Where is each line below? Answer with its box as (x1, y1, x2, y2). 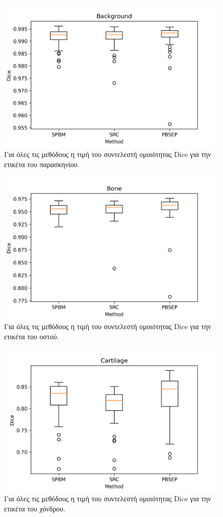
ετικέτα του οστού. (4, 331, 59, 341)
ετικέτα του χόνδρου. (4, 503, 65, 513)
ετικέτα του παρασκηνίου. (4, 158, 80, 169)
